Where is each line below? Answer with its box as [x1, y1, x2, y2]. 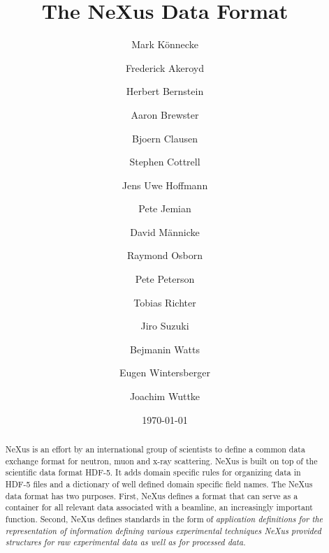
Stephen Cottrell [129, 154, 200, 169]
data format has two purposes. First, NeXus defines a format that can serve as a [5, 489, 298, 501]
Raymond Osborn [126, 248, 203, 263]
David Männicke [130, 224, 200, 239]
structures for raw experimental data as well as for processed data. [5, 536, 246, 548]
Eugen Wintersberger [119, 365, 210, 380]
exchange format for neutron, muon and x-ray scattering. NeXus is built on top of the [5, 455, 318, 466]
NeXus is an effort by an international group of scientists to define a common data [5, 443, 305, 455]
